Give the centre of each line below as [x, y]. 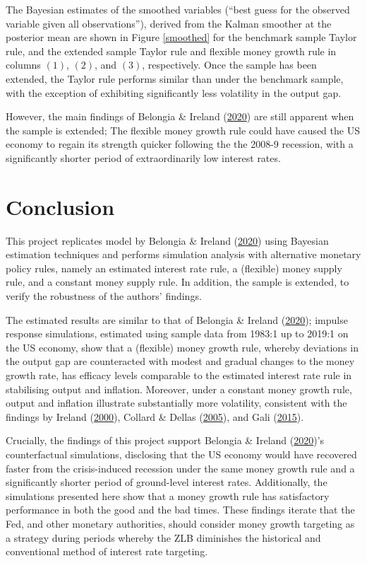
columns [23, 65]
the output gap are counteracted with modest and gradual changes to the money [180, 361]
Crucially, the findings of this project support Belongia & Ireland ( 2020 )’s [165, 440]
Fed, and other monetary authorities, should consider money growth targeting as [180, 523]
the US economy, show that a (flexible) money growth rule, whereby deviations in [182, 347]
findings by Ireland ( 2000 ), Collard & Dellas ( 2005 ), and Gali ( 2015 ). [155, 416]
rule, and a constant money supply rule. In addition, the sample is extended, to [178, 282]
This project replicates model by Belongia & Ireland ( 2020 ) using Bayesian [167, 240]
